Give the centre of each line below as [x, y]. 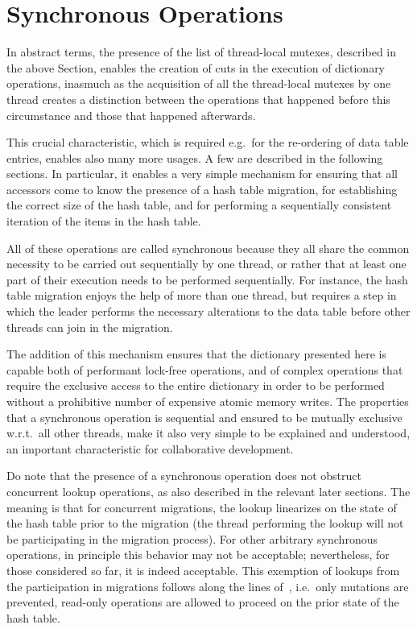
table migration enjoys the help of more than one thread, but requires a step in [202, 295]
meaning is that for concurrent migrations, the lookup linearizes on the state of [202, 507]
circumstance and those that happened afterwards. [131, 115]
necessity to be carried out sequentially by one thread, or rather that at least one [206, 264]
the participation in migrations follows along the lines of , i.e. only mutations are [208, 586]
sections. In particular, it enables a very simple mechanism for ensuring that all [202, 174]
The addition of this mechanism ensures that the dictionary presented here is [196, 354]
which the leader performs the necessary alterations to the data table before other [208, 311]
